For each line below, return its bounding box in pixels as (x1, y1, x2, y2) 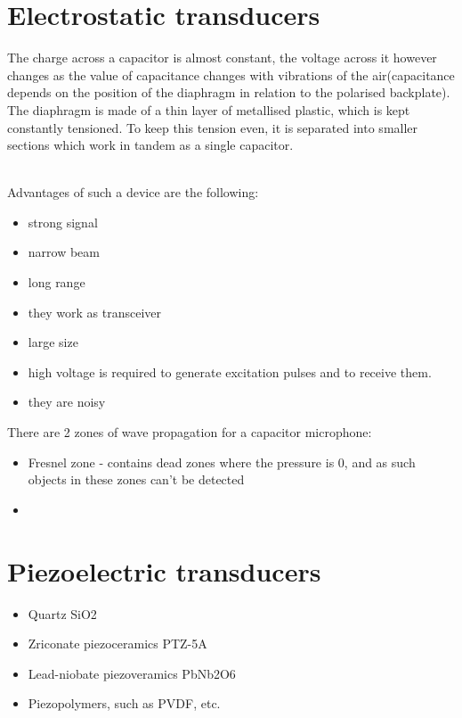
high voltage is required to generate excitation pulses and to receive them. (28, 362, 432, 381)
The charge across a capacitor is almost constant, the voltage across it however (7, 48, 437, 67)
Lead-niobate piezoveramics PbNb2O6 (28, 664, 236, 682)
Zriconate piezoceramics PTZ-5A (28, 634, 207, 653)
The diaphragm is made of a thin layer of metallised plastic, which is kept (7, 100, 410, 119)
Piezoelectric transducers (7, 552, 321, 589)
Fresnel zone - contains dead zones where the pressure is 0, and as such (28, 452, 416, 471)
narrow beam (28, 243, 100, 261)
